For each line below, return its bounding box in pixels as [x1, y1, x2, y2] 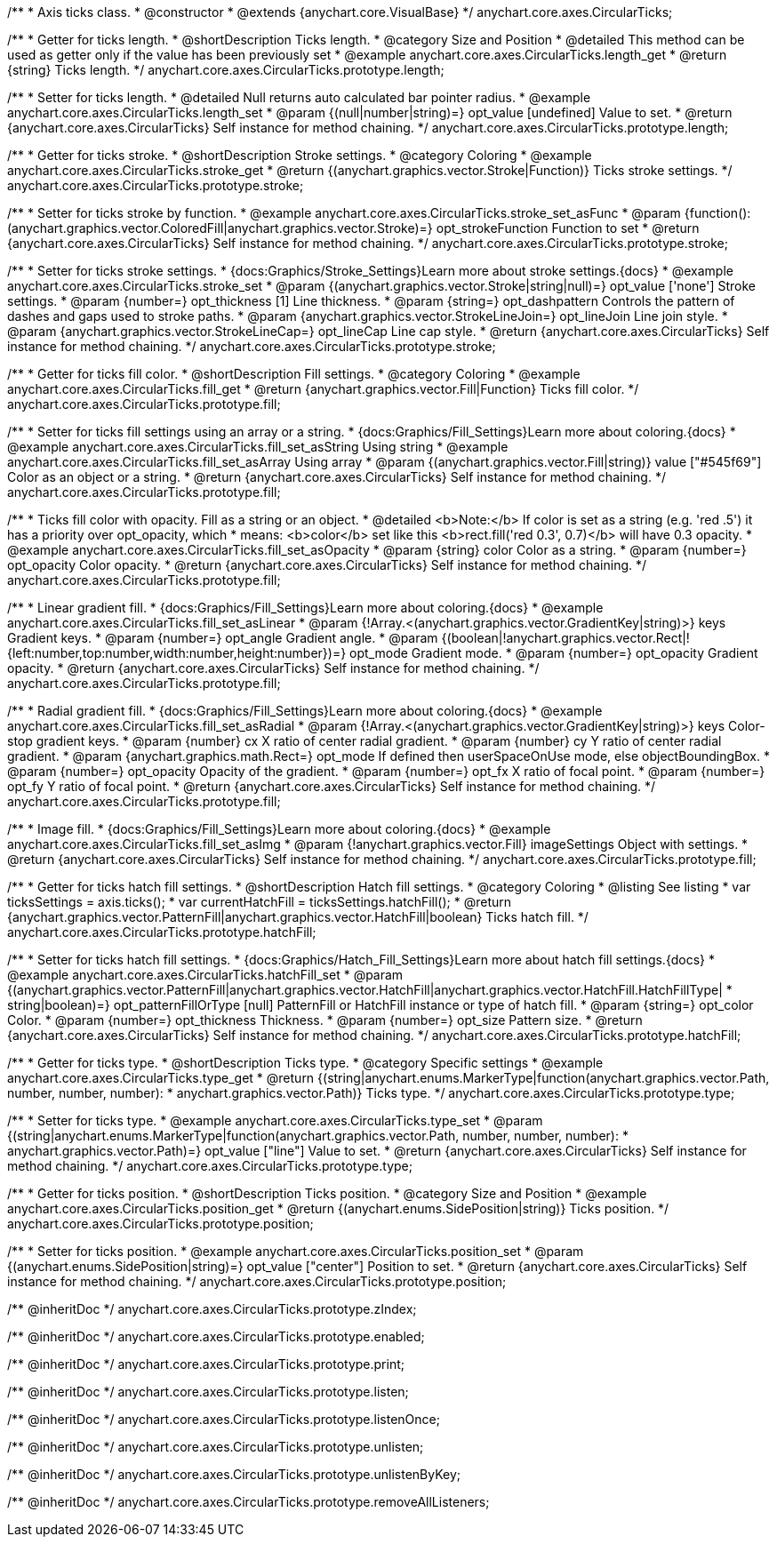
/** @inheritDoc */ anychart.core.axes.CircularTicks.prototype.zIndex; [7, 1301, 417, 1316]
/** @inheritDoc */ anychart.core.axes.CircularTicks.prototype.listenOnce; [7, 1412, 440, 1427]
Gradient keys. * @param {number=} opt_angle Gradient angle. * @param [7, 630, 438, 645]
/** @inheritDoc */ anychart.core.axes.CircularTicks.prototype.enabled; [7, 1329, 425, 1344]
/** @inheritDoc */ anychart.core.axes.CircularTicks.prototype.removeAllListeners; [7, 1494, 490, 1509]
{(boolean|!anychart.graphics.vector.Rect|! [441, 630, 690, 645]
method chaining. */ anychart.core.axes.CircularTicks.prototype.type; [7, 1158, 413, 1173]
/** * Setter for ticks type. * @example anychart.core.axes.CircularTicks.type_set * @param [7, 1113, 543, 1128]
